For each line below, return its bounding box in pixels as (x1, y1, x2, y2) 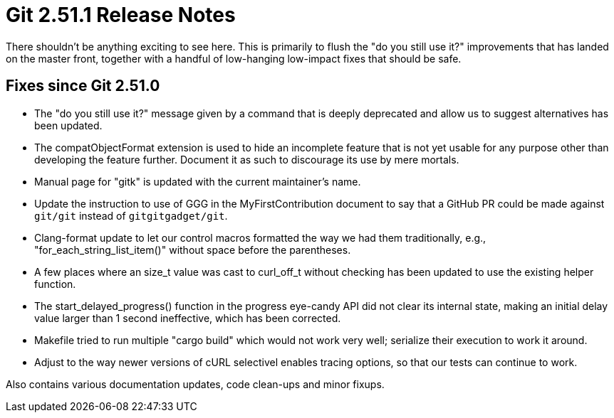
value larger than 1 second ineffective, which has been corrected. (34, 311, 341, 324)
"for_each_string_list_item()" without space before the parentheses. (34, 243, 351, 256)
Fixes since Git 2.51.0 (6, 77, 160, 95)
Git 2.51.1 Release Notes (6, 3, 236, 27)
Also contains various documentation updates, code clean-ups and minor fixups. (6, 377, 385, 390)
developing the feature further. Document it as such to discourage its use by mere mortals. (34, 153, 459, 166)
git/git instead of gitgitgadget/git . (34, 209, 228, 222)
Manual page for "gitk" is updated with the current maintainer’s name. (34, 175, 361, 188)
